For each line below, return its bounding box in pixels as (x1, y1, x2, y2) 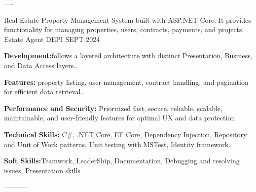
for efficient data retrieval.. (4, 86, 85, 97)
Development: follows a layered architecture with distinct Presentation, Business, (4, 50, 253, 61)
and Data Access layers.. (4, 60, 77, 70)
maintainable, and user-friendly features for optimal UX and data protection (4, 113, 235, 123)
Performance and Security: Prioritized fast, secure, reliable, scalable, (4, 103, 222, 113)
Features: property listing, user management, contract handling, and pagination (4, 77, 249, 87)
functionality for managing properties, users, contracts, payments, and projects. (4, 24, 244, 35)
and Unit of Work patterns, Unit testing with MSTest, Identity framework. (4, 139, 230, 149)
